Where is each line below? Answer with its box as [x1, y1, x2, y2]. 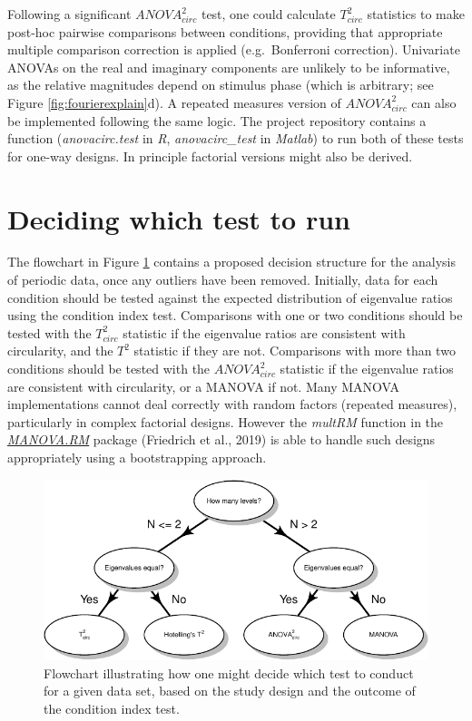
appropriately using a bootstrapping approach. [7, 448, 267, 466]
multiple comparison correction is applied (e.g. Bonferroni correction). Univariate [7, 40, 460, 59]
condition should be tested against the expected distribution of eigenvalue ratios [7, 287, 453, 307]
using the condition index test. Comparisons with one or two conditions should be [7, 306, 463, 325]
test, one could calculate [201, 5, 336, 23]
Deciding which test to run [7, 200, 350, 237]
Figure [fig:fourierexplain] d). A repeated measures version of [7, 93, 341, 112]
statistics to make [367, 5, 465, 23]
